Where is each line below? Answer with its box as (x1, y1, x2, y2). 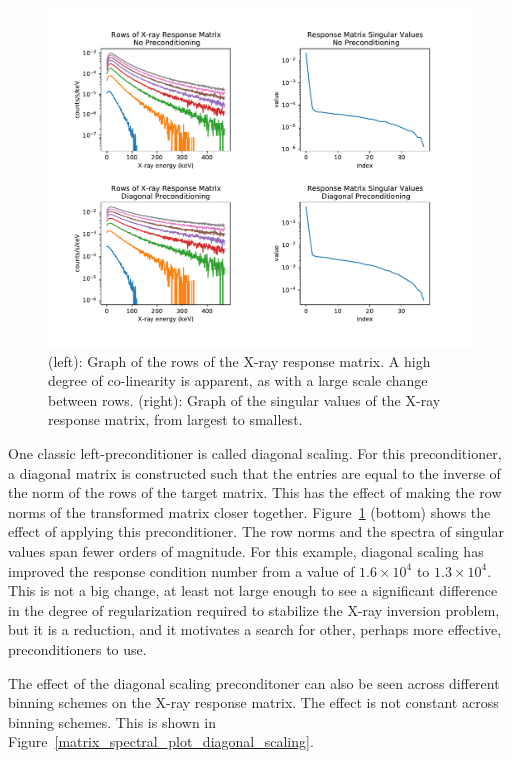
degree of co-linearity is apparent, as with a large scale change (48, 370, 428, 391)
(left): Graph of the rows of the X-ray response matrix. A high (48, 350, 431, 371)
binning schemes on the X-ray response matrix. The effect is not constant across (8, 692, 499, 713)
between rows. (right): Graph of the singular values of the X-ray (48, 389, 441, 410)
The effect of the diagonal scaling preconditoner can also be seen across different (8, 672, 500, 693)
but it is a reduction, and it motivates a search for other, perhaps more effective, (8, 619, 502, 640)
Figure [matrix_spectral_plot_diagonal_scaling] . (8, 731, 314, 752)
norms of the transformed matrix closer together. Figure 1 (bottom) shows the (8, 501, 491, 522)
